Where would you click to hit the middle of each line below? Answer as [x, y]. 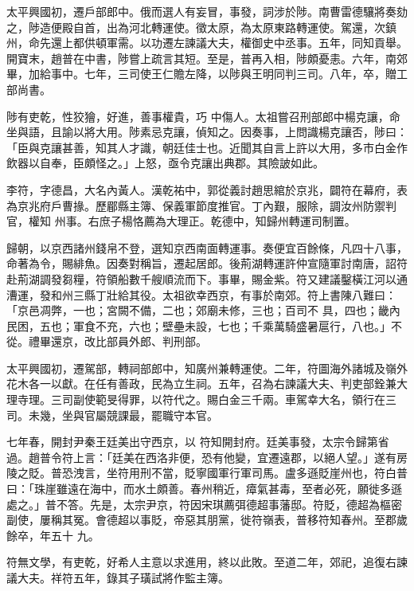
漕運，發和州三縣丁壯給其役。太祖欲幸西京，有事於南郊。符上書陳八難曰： [201, 294]
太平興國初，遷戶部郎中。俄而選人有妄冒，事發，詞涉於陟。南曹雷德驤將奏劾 [207, 11]
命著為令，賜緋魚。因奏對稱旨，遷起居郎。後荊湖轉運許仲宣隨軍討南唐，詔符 [207, 263]
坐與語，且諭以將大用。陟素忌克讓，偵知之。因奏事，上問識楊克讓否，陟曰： [207, 132]
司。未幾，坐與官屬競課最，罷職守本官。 [112, 415]
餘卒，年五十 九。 [53, 535]
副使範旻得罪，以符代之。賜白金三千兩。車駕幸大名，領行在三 [234, 399]
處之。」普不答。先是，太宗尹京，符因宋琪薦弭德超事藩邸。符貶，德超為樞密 [204, 504]
